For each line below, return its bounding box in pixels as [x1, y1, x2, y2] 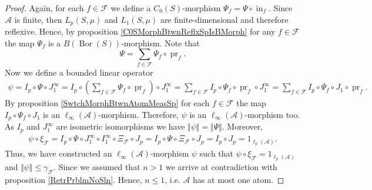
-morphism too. [244, 108, 300, 120]
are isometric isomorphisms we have [56, 120, 185, 133]
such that [199, 147, 234, 160]
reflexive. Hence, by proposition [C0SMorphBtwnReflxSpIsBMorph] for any [5, 25, 276, 38]
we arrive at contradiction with [165, 160, 277, 172]
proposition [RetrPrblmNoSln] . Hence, [5, 173, 142, 185]
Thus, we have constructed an [5, 147, 112, 160]
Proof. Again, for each [5, 2, 84, 13]
